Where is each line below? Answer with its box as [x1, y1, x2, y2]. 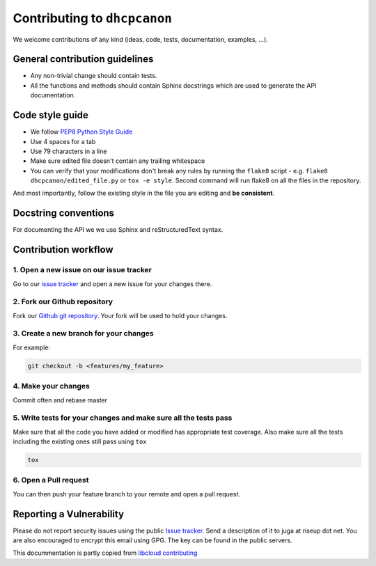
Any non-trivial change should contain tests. [30, 72, 157, 80]
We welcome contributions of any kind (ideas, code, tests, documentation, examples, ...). [13, 35, 268, 43]
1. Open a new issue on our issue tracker [13, 265, 152, 275]
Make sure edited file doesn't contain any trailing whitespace [30, 157, 205, 165]
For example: [13, 343, 51, 352]
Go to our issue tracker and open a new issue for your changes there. [13, 279, 212, 288]
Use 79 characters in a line [30, 147, 107, 155]
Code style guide [13, 109, 88, 121]
